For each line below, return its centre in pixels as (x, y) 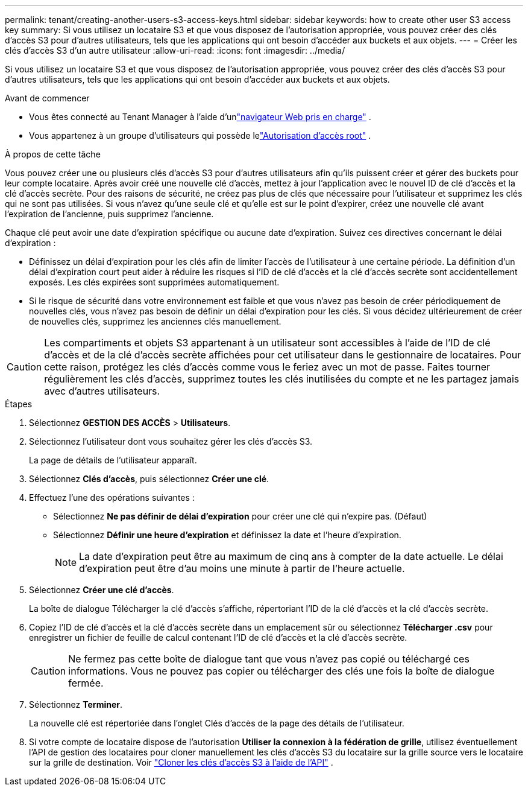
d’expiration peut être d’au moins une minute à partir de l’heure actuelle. (242, 568)
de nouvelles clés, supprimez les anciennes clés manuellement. (155, 321)
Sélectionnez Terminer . (76, 704)
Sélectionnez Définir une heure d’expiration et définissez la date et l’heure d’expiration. (227, 535)
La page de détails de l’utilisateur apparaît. (113, 460)
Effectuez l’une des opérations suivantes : (112, 497)
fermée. (86, 683)
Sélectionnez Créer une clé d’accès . (102, 590)
